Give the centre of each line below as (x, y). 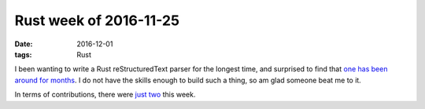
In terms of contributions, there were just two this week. (105, 95)
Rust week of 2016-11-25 (97, 20)
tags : (23, 54)
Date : (24, 44)
